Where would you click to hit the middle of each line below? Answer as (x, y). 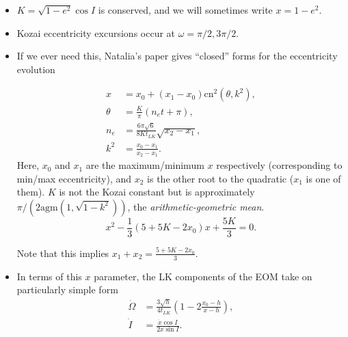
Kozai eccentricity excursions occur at (96, 32)
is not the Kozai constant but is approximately (157, 192)
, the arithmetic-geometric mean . (196, 206)
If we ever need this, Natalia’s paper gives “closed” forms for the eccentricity (177, 56)
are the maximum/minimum (145, 165)
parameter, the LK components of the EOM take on (203, 276)
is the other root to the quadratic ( (220, 178)
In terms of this (49, 276)
